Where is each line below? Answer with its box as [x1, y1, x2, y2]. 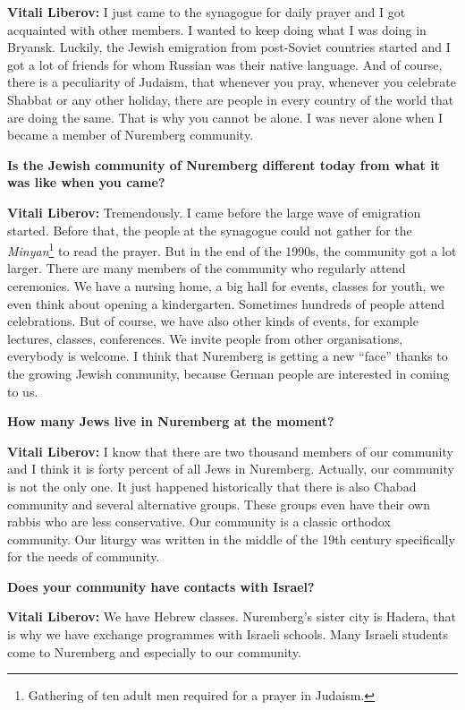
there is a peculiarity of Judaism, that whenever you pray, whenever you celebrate [7, 73, 456, 91]
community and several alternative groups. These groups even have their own [7, 494, 430, 513]
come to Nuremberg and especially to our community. [7, 642, 301, 661]
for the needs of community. [7, 547, 160, 566]
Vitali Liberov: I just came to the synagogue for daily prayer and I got [7, 3, 406, 21]
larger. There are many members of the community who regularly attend [7, 259, 406, 278]
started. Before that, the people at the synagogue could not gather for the [7, 220, 412, 239]
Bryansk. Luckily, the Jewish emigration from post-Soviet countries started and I [7, 38, 451, 56]
